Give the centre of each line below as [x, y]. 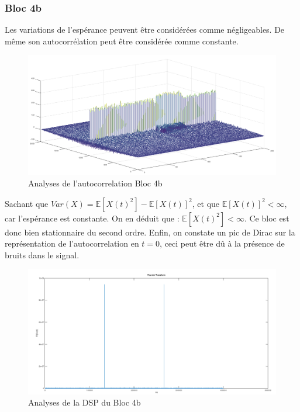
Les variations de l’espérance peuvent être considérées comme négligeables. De [145, 30]
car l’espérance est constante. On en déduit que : [92, 218]
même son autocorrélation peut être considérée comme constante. [122, 41]
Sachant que [27, 203]
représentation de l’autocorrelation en [72, 243]
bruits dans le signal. [42, 255]
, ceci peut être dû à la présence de [222, 243]
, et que [206, 203]
